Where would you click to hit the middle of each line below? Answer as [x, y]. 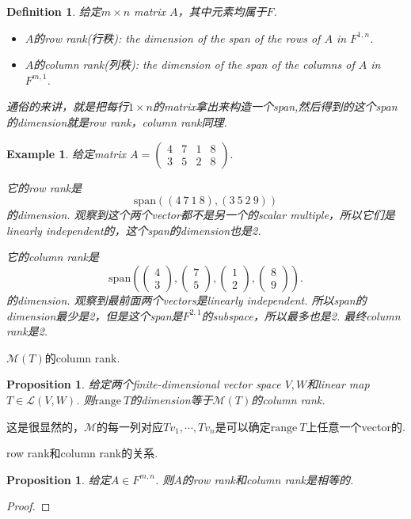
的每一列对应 [130, 426]
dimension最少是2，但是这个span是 [95, 315]
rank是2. [27, 331]
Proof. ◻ [29, 506]
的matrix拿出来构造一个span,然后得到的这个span [275, 106]
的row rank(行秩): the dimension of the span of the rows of [177, 38]
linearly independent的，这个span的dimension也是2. [134, 230]
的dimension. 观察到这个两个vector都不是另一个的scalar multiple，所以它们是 [201, 215]
